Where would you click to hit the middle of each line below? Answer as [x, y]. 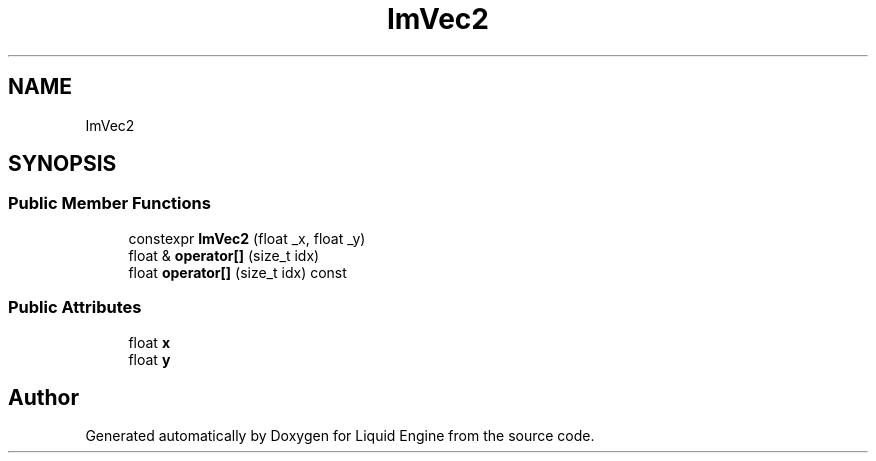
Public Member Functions [109, 203]
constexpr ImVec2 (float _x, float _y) [247, 238]
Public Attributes [75, 307]
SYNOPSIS [62, 164]
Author [43, 397]
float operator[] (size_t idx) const [237, 272]
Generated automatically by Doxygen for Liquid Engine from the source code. [340, 436]
